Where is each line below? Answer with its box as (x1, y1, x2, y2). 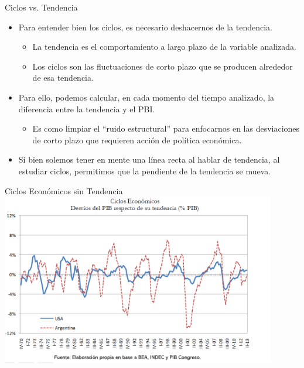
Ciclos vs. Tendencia (5, 1, 78, 13)
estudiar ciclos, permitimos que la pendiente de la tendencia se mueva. (18, 164, 271, 177)
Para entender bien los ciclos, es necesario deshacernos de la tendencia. (18, 20, 272, 33)
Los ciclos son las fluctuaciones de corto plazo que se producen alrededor (32, 60, 293, 72)
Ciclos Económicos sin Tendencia (5, 184, 123, 197)
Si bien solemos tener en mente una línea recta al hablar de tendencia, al (18, 153, 280, 166)
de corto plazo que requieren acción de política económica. (32, 133, 242, 146)
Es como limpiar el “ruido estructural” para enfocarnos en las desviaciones (32, 122, 300, 135)
